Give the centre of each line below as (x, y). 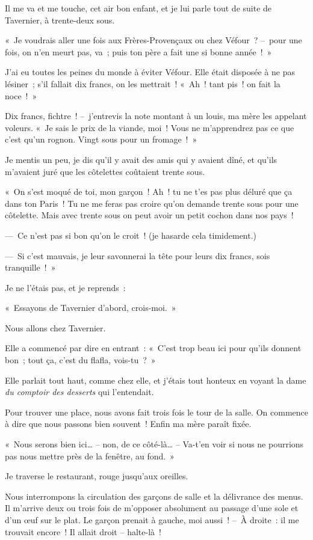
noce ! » (21, 95)
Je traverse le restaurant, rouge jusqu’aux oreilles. (97, 476)
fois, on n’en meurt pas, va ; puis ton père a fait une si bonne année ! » (138, 51)
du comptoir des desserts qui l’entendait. (79, 392)
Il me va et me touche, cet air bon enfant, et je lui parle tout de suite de (138, 8)
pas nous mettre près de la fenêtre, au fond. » (90, 456)
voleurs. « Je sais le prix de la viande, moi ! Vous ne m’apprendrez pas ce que (150, 127)
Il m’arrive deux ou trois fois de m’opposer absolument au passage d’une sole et (152, 508)
